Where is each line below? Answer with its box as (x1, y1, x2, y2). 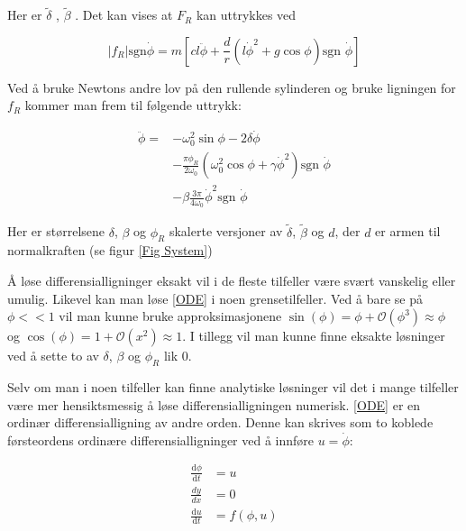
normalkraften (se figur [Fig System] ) (7, 241, 213, 260)
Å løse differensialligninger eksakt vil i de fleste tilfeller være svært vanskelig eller (7, 271, 456, 290)
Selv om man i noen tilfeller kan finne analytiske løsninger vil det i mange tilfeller (7, 378, 459, 397)
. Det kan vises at (75, 5, 173, 24)
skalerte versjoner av (169, 222, 283, 241)
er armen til (375, 222, 441, 241)
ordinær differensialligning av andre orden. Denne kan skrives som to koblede (7, 413, 434, 432)
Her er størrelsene (7, 222, 105, 241)
